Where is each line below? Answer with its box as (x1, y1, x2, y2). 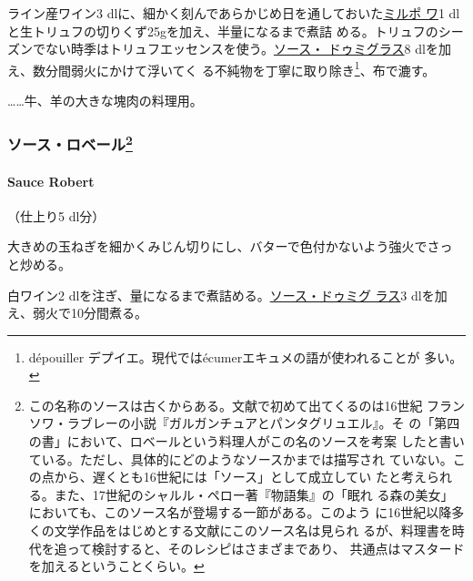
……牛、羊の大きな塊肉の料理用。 (7, 91, 203, 110)
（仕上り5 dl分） (7, 206, 106, 225)
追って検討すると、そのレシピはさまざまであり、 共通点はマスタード (54, 538, 465, 557)
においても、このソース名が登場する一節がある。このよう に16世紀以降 (28, 503, 452, 522)
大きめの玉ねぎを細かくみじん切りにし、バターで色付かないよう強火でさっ (7, 237, 453, 256)
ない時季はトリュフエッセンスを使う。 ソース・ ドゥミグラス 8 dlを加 (45, 39, 451, 58)
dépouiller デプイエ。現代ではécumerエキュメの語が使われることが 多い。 (28, 347, 463, 366)
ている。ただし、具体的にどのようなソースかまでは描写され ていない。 (28, 449, 453, 468)
